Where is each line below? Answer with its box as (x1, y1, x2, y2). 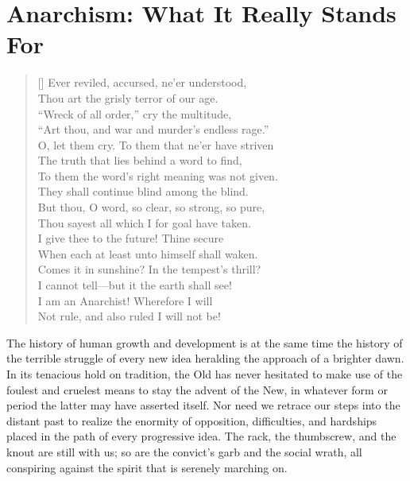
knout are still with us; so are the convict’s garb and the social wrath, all (6, 443, 362, 460)
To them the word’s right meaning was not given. (37, 167, 278, 184)
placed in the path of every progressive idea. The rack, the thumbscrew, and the (6, 428, 396, 444)
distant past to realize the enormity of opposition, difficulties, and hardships (6, 412, 377, 429)
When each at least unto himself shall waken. (37, 245, 258, 262)
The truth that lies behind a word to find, (37, 152, 242, 169)
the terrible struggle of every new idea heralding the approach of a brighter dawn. (6, 350, 404, 367)
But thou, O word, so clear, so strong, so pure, (37, 199, 265, 215)
